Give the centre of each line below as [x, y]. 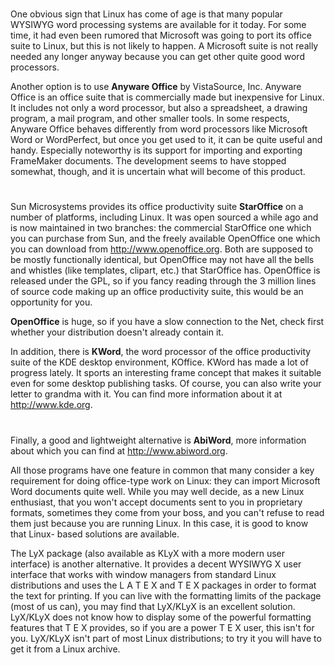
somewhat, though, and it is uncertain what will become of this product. [158, 172]
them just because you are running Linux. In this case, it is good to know [159, 523]
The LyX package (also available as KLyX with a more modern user [147, 553]
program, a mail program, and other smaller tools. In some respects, [150, 119]
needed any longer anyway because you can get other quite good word [157, 57]
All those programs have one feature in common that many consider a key [162, 470]
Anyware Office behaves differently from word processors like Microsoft [159, 129]
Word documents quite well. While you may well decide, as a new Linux [157, 491]
